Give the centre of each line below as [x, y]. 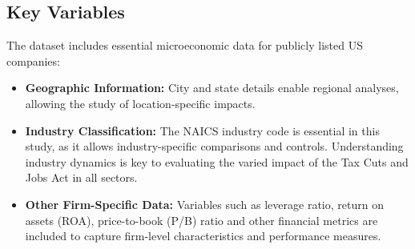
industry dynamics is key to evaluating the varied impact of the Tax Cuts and [217, 161]
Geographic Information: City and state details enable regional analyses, [212, 88]
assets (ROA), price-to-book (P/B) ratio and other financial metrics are [201, 220]
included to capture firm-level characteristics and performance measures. [203, 236]
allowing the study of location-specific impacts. [140, 103]
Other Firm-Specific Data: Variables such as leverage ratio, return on [204, 204]
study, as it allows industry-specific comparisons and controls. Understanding [214, 146]
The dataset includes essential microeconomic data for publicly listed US [185, 45]
